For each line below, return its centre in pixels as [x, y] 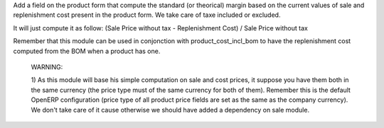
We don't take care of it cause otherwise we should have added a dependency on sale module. [170, 110]
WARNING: [47, 66]
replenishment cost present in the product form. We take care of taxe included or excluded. [147, 15]
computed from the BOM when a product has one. [87, 51]
